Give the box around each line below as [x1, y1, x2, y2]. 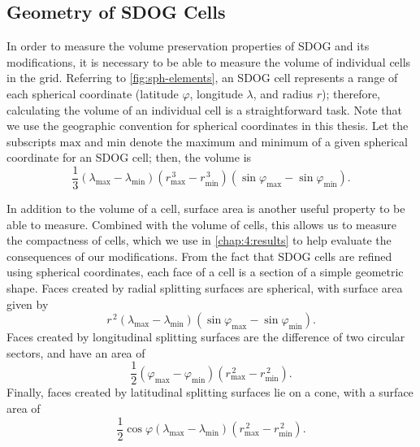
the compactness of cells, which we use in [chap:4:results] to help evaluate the [6, 232, 392, 249]
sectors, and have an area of [6, 344, 145, 361]
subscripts [6, 132, 56, 150]
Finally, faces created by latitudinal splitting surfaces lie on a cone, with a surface [6, 384, 414, 401]
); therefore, [321, 85, 381, 102]
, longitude [189, 85, 243, 102]
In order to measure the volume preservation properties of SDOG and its [6, 37, 370, 54]
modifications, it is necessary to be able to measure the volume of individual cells [6, 53, 411, 70]
